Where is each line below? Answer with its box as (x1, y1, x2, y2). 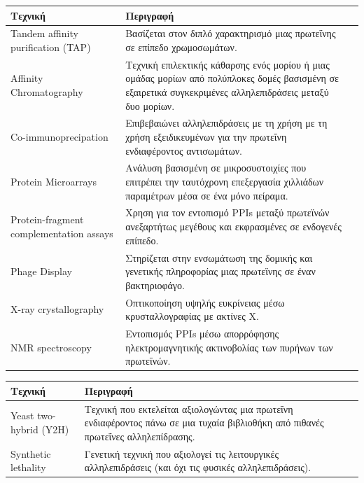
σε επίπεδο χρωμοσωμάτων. (125, 39, 237, 54)
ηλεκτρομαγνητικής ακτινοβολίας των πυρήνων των (125, 339, 333, 354)
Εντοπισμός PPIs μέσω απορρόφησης (125, 325, 279, 340)
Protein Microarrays (10, 174, 97, 189)
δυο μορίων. (125, 98, 175, 113)
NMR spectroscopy (10, 339, 92, 354)
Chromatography (10, 84, 83, 99)
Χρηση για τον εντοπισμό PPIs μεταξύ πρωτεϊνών (125, 205, 330, 220)
